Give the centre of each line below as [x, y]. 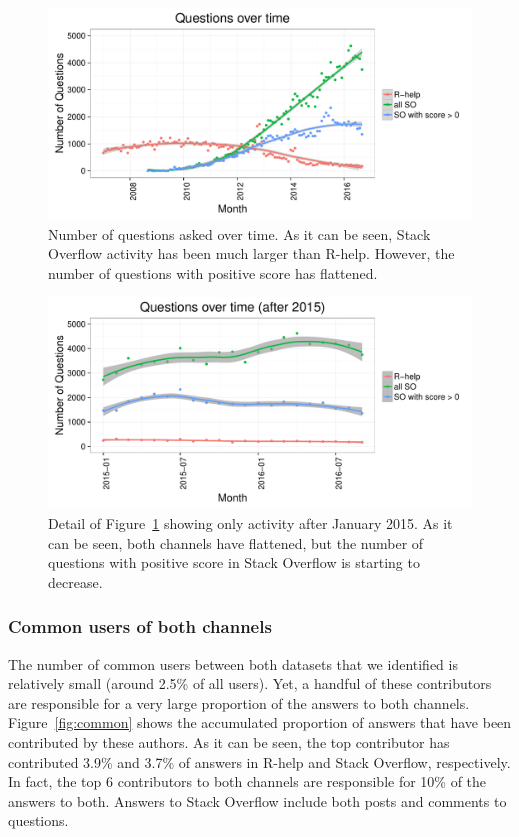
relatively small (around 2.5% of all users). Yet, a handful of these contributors [250, 683]
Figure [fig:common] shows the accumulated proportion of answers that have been [260, 722]
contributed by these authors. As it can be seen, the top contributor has [229, 741]
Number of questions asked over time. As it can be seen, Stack [239, 233]
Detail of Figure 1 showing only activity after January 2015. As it [250, 522]
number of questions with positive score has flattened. [213, 272]
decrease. [75, 581]
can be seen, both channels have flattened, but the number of [236, 542]
